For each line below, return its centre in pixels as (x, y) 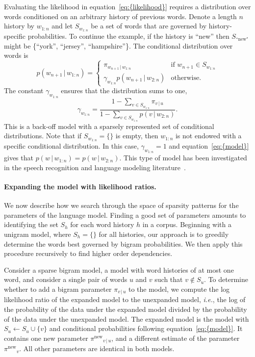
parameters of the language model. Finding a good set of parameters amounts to (125, 215)
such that (169, 279)
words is (16, 55)
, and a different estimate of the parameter (176, 338)
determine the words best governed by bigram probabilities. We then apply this (123, 243)
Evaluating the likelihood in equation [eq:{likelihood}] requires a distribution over (127, 6)
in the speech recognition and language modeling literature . (95, 167)
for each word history (102, 224)
